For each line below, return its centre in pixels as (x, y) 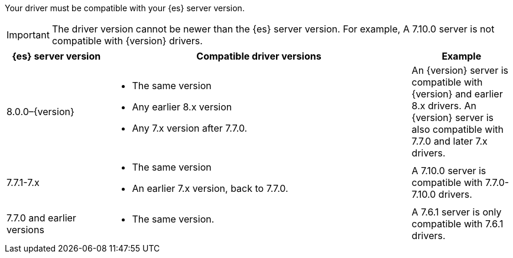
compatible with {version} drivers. (127, 41)
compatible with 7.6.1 (457, 224)
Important (28, 35)
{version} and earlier (457, 94)
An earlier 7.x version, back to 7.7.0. (210, 188)
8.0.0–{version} (40, 112)
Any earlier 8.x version (182, 107)
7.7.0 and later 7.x (449, 141)
